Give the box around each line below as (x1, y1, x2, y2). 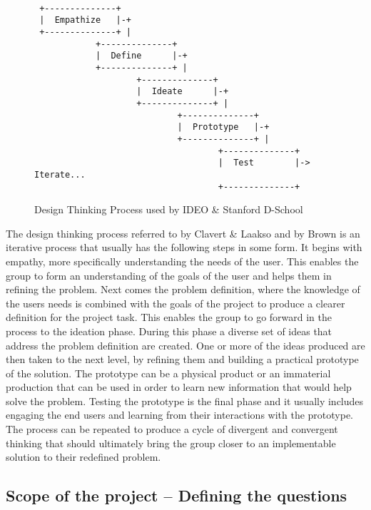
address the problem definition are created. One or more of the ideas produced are (6, 337, 365, 352)
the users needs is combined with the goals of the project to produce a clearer (6, 295, 345, 310)
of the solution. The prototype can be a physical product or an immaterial (6, 365, 331, 380)
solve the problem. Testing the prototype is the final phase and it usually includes (6, 393, 364, 408)
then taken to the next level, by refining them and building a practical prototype (6, 352, 359, 367)
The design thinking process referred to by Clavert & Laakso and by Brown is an (6, 225, 360, 240)
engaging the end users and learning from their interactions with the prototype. (6, 407, 354, 422)
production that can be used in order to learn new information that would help (6, 379, 352, 394)
